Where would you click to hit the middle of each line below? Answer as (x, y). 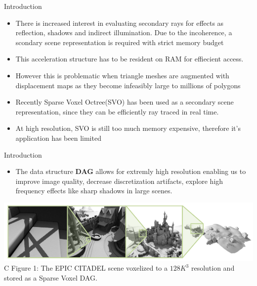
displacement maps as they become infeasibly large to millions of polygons (128, 85)
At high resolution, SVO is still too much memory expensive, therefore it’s (128, 128)
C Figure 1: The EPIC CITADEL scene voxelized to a (86, 268)
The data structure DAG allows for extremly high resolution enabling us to (131, 171)
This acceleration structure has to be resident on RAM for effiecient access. (129, 59)
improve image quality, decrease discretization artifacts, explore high (119, 181)
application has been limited (58, 138)
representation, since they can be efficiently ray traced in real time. (117, 111)
